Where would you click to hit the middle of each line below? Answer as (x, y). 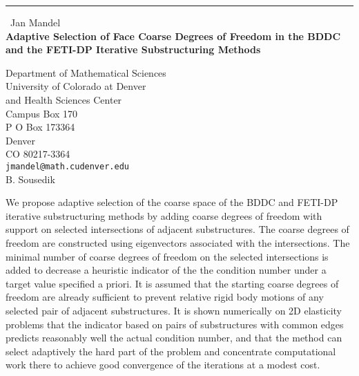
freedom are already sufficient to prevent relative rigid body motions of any (165, 297)
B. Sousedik (30, 179)
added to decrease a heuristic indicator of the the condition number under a (166, 270)
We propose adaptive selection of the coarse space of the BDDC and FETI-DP (172, 202)
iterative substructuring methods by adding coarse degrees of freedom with (164, 215)
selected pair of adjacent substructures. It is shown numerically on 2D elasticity (174, 310)
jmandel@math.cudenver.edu (67, 166)
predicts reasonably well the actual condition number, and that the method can (174, 338)
